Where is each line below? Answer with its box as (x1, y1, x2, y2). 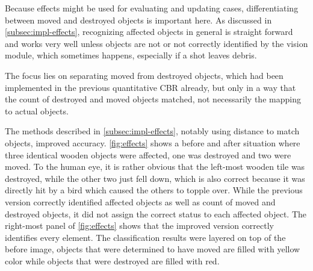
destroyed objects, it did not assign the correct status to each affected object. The (5, 207, 307, 220)
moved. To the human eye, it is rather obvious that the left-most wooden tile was (5, 160, 305, 173)
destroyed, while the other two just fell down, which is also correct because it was (5, 172, 305, 184)
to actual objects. (5, 104, 69, 117)
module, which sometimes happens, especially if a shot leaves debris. (5, 49, 257, 61)
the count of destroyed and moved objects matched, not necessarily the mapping (5, 93, 301, 105)
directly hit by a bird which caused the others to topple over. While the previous (5, 184, 303, 196)
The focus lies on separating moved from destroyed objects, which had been (5, 69, 284, 81)
